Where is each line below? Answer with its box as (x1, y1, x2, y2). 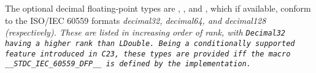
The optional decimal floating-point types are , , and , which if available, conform (5, 2, 311, 14)
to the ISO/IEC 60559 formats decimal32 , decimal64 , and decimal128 (5, 13, 266, 26)
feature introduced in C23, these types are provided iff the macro (5, 49, 291, 58)
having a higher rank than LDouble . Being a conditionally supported (5, 39, 295, 48)
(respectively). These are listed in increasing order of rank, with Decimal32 (5, 26, 286, 39)
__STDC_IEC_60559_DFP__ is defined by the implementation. (5, 60, 251, 69)
